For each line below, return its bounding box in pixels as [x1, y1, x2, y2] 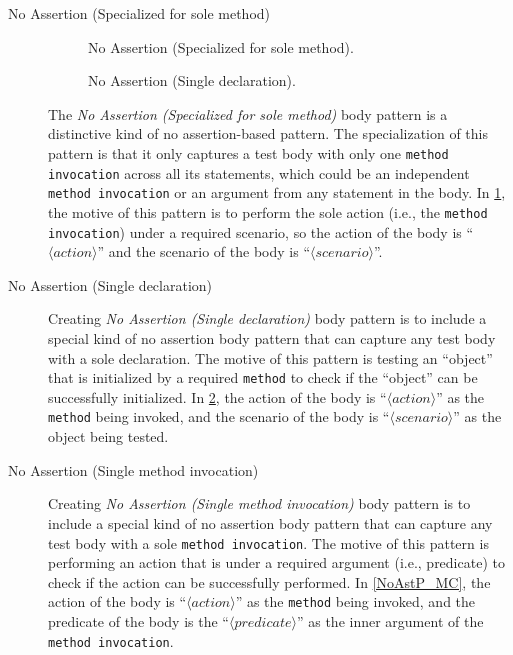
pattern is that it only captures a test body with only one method [48, 142, 449, 163]
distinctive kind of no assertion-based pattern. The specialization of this [48, 123, 489, 144]
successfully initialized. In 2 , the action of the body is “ [48, 386, 387, 407]
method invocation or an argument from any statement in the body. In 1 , [48, 182, 506, 203]
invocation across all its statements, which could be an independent [48, 162, 470, 183]
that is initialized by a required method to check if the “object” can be [48, 367, 478, 388]
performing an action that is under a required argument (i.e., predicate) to [48, 552, 505, 573]
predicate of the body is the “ [48, 611, 229, 631]
